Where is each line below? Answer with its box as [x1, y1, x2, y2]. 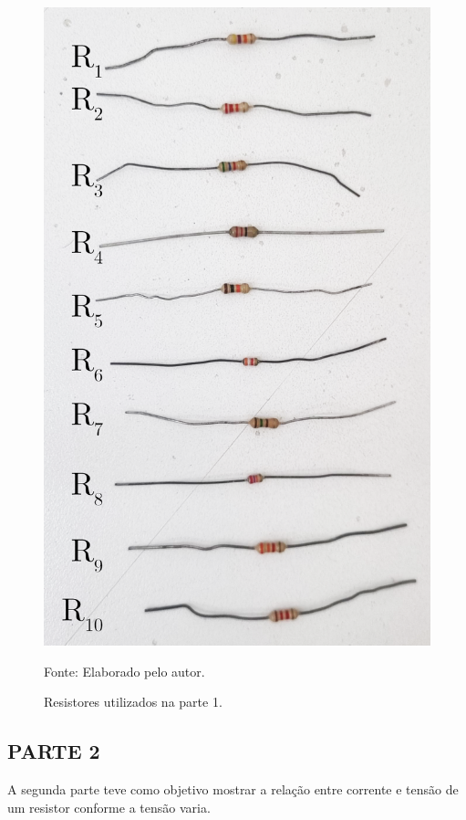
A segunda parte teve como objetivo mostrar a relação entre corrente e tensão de [7, 780, 459, 799]
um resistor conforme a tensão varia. [7, 797, 211, 816]
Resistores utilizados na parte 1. [44, 692, 223, 711]
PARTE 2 [7, 737, 100, 765]
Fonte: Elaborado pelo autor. [44, 661, 205, 680]
